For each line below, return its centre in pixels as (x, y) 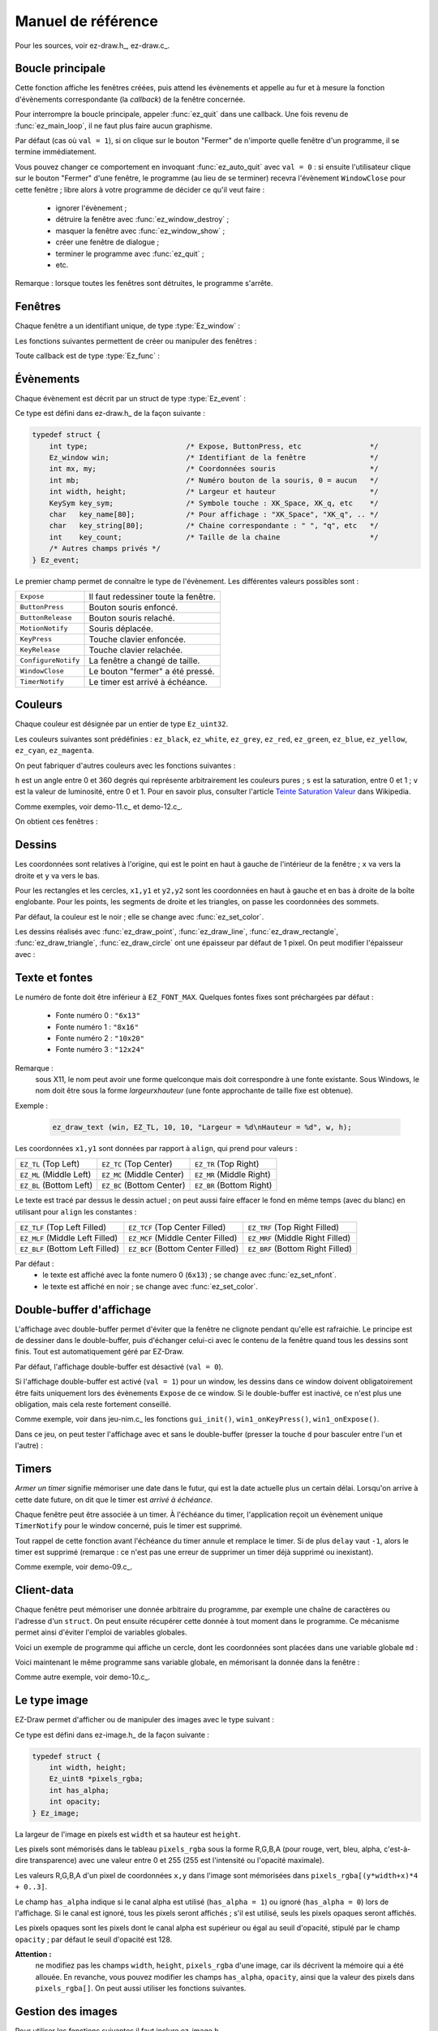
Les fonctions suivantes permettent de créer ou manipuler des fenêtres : (136, 340)
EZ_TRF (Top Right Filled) (294, 1228)
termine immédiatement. (56, 152)
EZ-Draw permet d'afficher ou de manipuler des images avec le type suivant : (145, 1720)
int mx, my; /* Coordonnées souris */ (214, 469)
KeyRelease (40, 650)
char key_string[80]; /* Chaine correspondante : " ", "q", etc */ (214, 526)
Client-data (45, 1590)
